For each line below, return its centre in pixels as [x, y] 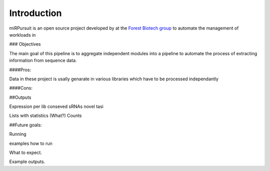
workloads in [22, 35]
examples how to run [31, 143]
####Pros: [20, 70]
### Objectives [25, 44]
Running [18, 134]
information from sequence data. [43, 61]
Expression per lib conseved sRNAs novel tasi [56, 107]
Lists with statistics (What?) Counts [45, 116]
